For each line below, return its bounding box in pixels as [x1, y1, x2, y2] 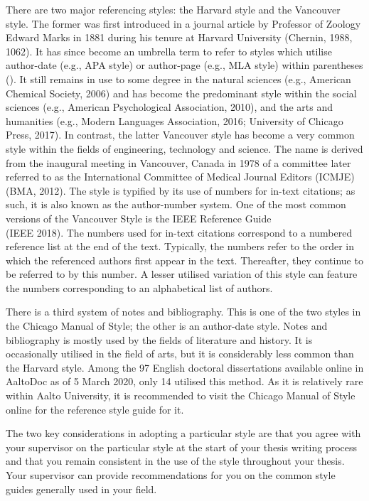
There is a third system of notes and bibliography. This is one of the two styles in [6, 304, 361, 319]
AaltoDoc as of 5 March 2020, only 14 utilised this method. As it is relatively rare [6, 374, 363, 389]
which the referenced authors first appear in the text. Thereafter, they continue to [6, 252, 363, 267]
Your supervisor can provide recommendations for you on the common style [6, 468, 336, 482]
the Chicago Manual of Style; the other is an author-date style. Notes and [6, 318, 328, 333]
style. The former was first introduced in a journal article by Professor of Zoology [6, 16, 361, 31]
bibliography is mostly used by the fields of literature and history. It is [6, 332, 313, 347]
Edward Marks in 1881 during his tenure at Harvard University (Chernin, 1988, [6, 30, 353, 45]
